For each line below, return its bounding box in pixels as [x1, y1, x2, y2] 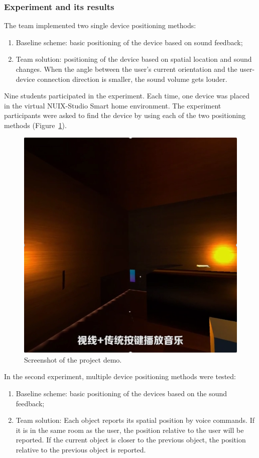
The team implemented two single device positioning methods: [4, 20, 196, 31]
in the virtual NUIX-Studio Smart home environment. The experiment [4, 100, 221, 110]
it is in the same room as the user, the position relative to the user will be [16, 424, 244, 435]
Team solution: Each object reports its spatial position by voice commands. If [16, 415, 254, 425]
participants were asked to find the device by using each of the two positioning [4, 110, 246, 121]
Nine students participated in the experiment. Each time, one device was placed [4, 90, 249, 101]
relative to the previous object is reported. [16, 444, 146, 455]
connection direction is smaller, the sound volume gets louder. [37, 73, 227, 84]
